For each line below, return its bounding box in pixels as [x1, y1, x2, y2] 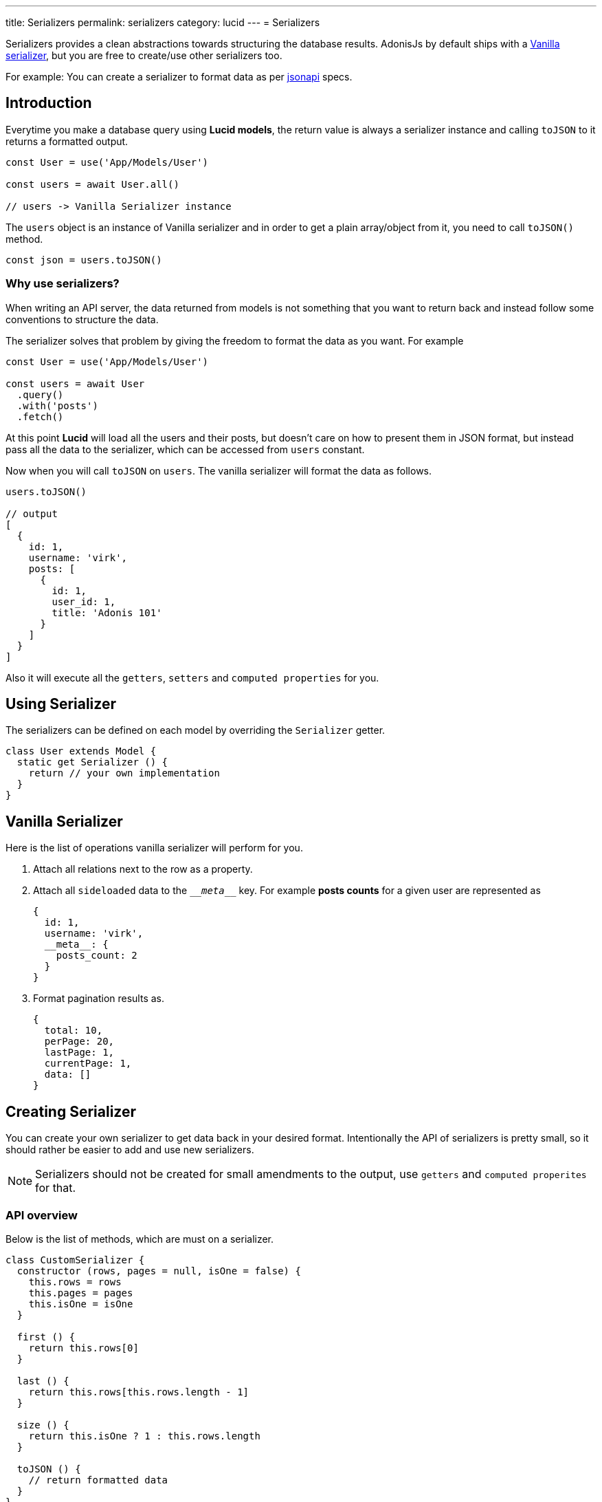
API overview [5, 1208, 78, 1222]
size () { [16, 1419, 69, 1430]
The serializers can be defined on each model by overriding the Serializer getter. [5, 724, 386, 737]
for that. [35, 1181, 76, 1195]
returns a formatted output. [5, 135, 129, 147]
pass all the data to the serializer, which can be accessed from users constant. [5, 443, 365, 455]
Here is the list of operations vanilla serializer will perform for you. [5, 842, 303, 854]
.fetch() [16, 411, 64, 422]
